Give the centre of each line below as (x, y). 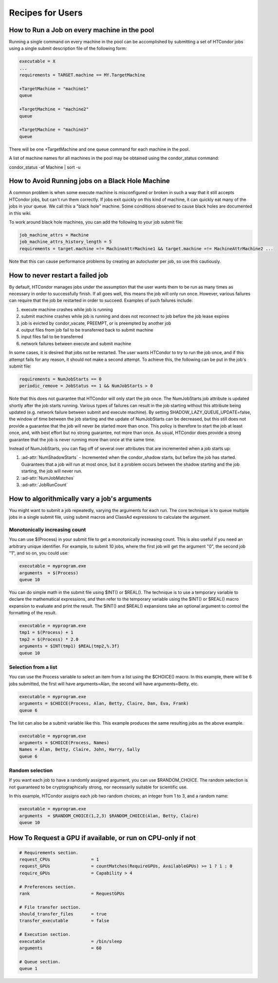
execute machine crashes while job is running (67, 309)
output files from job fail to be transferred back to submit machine (87, 330)
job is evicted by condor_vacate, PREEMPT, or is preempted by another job (96, 323)
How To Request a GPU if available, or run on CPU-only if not (102, 838)
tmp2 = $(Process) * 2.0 (49, 639)
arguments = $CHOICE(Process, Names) (64, 743)
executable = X (37, 61)
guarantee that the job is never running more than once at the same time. (82, 439)
